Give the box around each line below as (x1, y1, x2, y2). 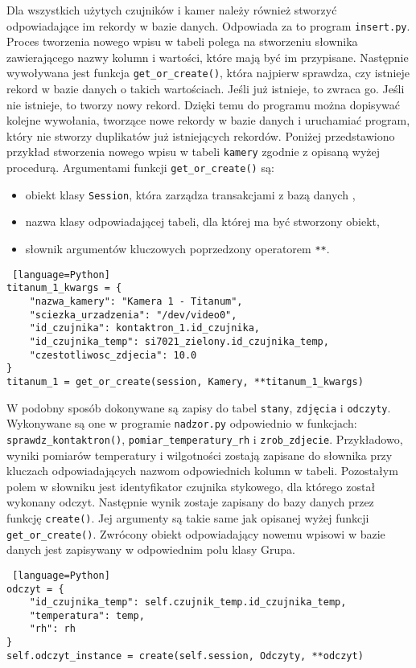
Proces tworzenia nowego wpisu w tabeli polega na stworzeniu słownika (6, 33, 358, 50)
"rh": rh (29, 623, 76, 635)
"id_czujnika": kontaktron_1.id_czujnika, (29, 322, 260, 334)
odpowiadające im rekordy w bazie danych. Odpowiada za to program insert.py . (6, 17, 410, 34)
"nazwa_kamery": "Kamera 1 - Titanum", (29, 296, 243, 307)
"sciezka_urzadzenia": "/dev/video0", (29, 309, 237, 321)
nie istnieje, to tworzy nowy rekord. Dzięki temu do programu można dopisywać (6, 96, 400, 113)
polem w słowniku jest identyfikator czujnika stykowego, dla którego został (6, 477, 376, 494)
